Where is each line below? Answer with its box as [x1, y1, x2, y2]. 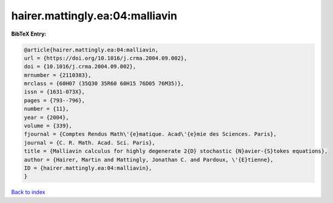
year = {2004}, [24, 114, 69, 121]
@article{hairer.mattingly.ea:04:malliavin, [24, 46, 159, 53]
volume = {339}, [24, 123, 73, 129]
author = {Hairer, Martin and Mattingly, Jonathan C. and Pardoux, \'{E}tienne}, [24, 156, 274, 163]
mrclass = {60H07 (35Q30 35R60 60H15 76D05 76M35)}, [24, 80, 184, 87]
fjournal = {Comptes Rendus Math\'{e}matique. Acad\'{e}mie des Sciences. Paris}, [24, 130, 277, 138]
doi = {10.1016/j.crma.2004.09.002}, [24, 63, 136, 70]
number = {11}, [24, 106, 69, 112]
